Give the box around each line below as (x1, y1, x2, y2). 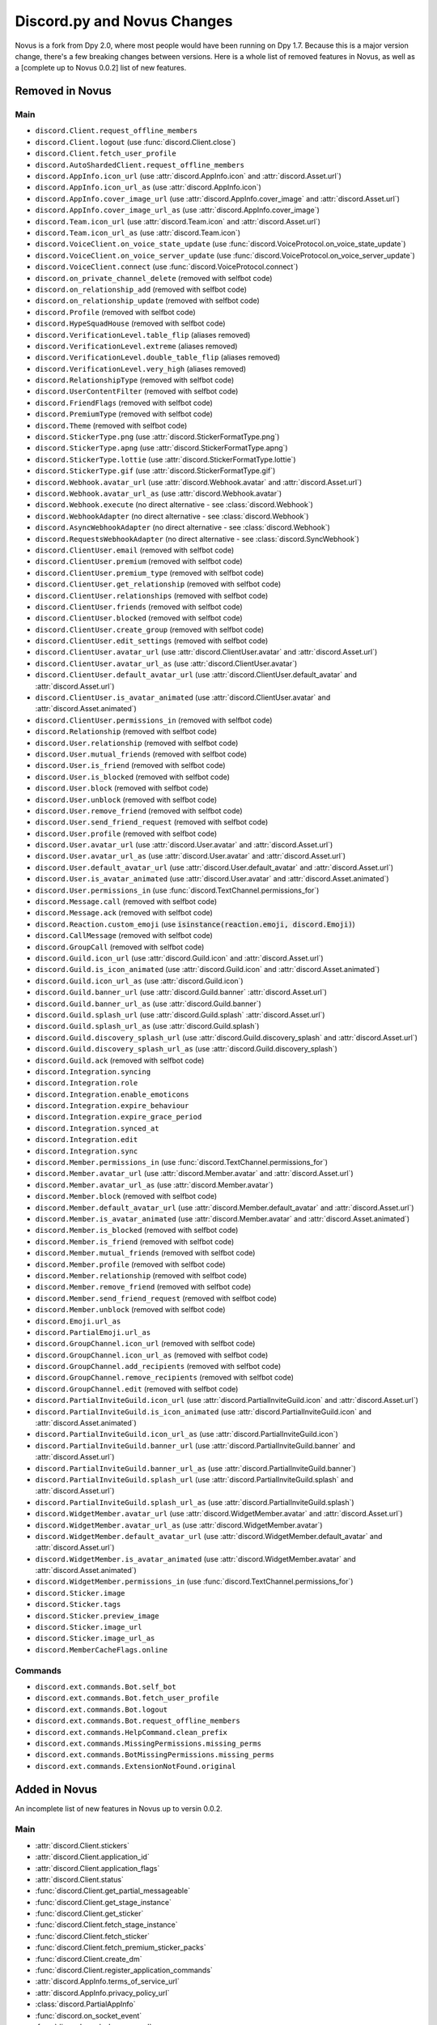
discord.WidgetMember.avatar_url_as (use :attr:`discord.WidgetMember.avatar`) (35, 1520, 323, 1530)
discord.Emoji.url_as (35, 1316, 121, 1326)
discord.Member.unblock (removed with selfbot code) (35, 1305, 226, 1315)
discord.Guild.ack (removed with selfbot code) (35, 1055, 205, 1065)
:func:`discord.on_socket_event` (35, 2010, 142, 2020)
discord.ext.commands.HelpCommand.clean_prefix (35, 1728, 228, 1737)
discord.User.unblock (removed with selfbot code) (35, 795, 218, 804)
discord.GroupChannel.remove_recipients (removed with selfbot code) (35, 1373, 295, 1383)
